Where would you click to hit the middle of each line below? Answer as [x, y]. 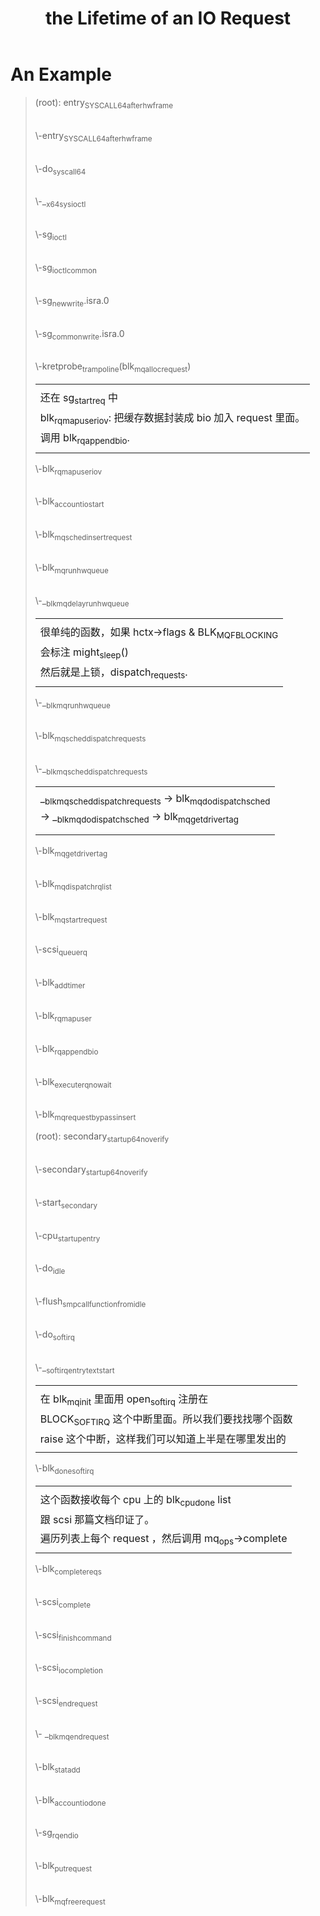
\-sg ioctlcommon [65, 268]
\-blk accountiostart [69, 502]
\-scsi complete [63, 1602]
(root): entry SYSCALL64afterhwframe [104, 103]
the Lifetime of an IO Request [168, 18]
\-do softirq [54, 1335]
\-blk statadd [57, 1767]
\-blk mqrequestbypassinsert [85, 1115]
